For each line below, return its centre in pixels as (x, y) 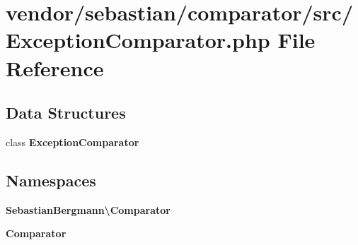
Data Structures (66, 113)
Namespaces (51, 180)
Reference (55, 67)
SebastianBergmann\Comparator (88, 209)
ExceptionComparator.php (138, 40)
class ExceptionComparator (73, 142)
